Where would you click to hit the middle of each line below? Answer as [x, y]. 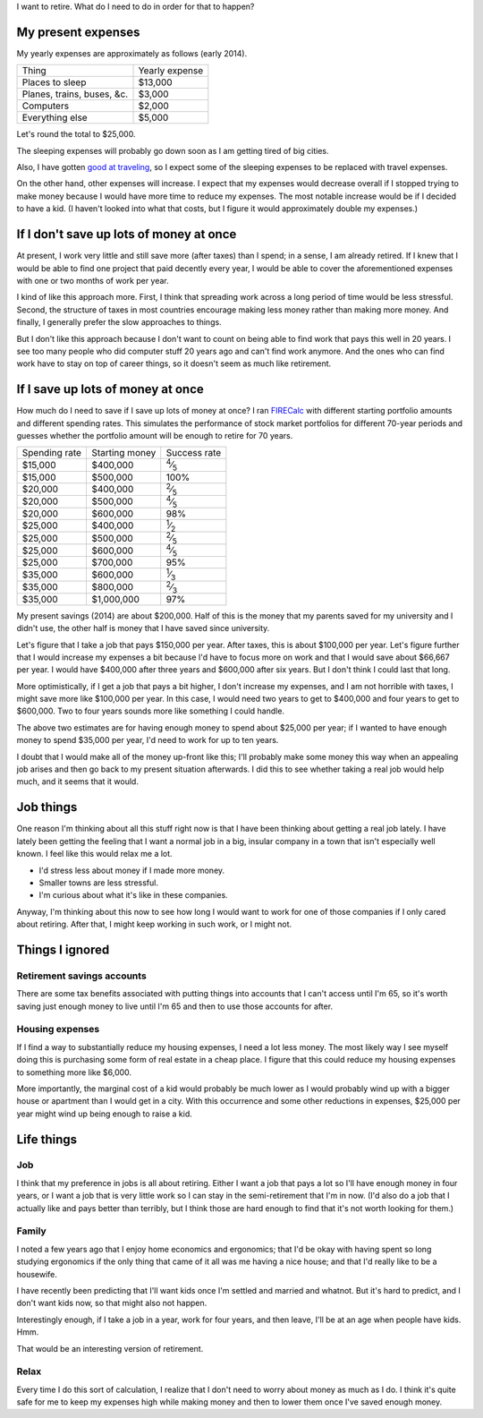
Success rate [194, 453]
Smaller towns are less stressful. [99, 883]
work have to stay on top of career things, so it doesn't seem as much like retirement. [174, 363]
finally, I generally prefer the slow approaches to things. [119, 322]
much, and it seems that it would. [77, 782]
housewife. [37, 1274]
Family [31, 1231]
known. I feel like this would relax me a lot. [95, 854]
